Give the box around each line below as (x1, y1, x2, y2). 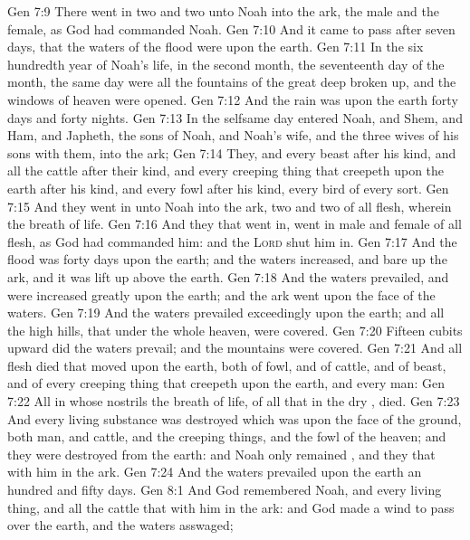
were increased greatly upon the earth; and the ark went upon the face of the (7, 285, 436, 304)
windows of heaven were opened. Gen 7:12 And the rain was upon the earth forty (7, 90, 458, 109)
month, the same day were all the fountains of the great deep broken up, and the (7, 72, 456, 91)
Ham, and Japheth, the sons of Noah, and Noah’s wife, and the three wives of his (7, 126, 459, 145)
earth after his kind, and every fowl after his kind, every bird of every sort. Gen (7, 178, 449, 197)
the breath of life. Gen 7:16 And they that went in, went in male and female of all (7, 214, 462, 233)
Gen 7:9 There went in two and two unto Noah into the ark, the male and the (7, 2, 439, 20)
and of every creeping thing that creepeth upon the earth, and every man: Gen (7, 374, 445, 393)
